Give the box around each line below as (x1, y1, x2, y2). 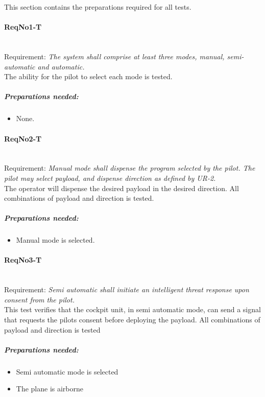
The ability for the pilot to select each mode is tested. (4, 71, 173, 82)
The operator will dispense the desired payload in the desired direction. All (4, 182, 239, 193)
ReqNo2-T (4, 133, 42, 144)
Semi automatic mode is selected (16, 366, 118, 377)
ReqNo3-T (4, 254, 42, 265)
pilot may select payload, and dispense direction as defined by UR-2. (4, 172, 216, 183)
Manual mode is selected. (16, 235, 95, 245)
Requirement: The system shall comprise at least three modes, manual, (4, 51, 225, 61)
